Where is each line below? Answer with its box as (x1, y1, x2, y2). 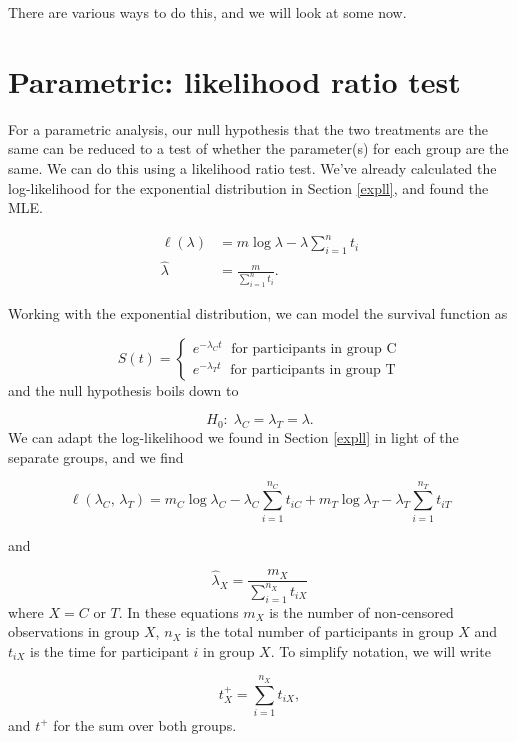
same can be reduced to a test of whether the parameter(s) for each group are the (8, 138, 509, 159)
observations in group (8, 621, 140, 642)
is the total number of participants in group (186, 621, 454, 642)
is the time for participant (30, 640, 189, 661)
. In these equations (118, 601, 239, 622)
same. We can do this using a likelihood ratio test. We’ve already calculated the (8, 157, 497, 178)
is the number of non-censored (269, 601, 454, 622)
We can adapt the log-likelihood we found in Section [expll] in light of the (8, 427, 459, 448)
